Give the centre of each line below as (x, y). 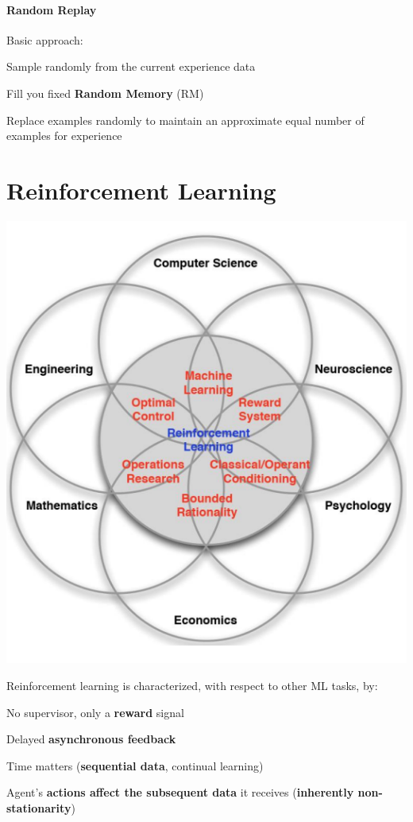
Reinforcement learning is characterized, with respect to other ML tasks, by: (192, 686)
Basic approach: (45, 39)
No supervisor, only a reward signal (95, 712)
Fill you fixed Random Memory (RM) (105, 93)
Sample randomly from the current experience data (131, 66)
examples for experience (64, 136)
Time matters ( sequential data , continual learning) (135, 765)
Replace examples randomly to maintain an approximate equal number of (185, 120)
